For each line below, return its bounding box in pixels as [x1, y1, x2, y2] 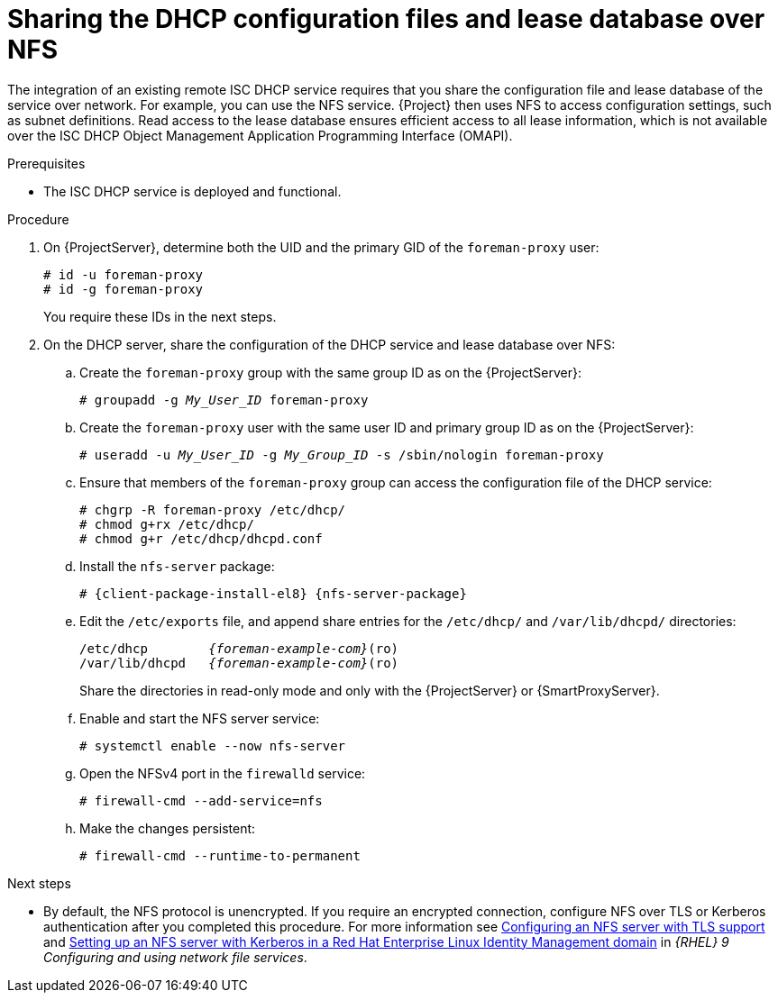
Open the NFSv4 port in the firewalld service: [79, 765, 366, 781]
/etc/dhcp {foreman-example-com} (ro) [79, 641, 399, 656]
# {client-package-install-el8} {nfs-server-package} [79, 586, 467, 601]
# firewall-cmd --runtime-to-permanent [79, 848, 361, 863]
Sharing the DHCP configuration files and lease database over [7, 4, 765, 34]
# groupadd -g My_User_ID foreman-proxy [79, 392, 369, 407]
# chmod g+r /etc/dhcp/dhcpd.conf [79, 531, 323, 546]
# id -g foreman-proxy [43, 281, 204, 296]
